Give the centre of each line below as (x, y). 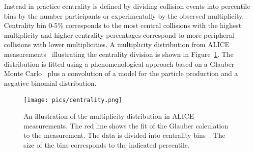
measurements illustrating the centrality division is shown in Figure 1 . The (119, 54)
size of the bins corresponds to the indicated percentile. (107, 144)
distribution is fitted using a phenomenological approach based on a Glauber (119, 64)
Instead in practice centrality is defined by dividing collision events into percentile (127, 6)
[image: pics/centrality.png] (73, 100)
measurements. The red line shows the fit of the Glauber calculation (126, 125)
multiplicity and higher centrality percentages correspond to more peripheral (119, 35)
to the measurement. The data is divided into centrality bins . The (125, 135)
